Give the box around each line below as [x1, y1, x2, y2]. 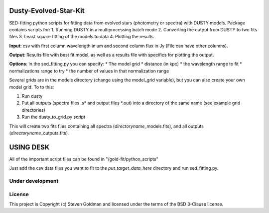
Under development [9, 178, 59, 185]
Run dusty [21, 93, 43, 99]
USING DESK [9, 143, 50, 151]
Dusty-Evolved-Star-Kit [9, 6, 85, 15]
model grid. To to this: [9, 84, 54, 90]
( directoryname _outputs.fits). [9, 130, 69, 136]
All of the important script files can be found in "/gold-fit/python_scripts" [9, 156, 159, 162]
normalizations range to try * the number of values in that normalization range [9, 68, 169, 74]
